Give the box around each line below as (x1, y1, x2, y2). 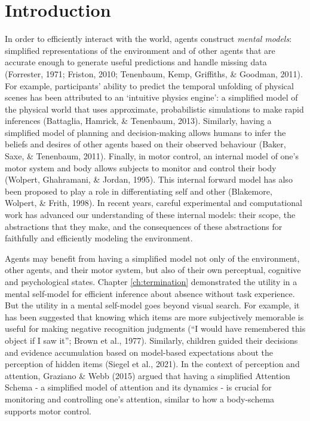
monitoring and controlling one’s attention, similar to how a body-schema (5, 392, 275, 405)
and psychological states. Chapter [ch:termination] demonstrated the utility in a (5, 275, 297, 287)
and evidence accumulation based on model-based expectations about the (5, 346, 274, 358)
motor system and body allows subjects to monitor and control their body (5, 161, 277, 174)
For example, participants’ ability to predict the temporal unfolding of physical (5, 79, 294, 92)
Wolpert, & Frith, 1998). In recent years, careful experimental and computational (5, 196, 302, 209)
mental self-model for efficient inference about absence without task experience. (5, 287, 295, 299)
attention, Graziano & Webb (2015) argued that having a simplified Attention (5, 369, 290, 381)
